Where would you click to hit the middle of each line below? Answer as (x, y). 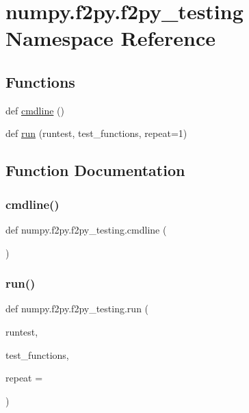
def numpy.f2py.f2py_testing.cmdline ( (86, 229)
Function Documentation (95, 170)
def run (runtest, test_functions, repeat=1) (96, 133)
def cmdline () (35, 110)
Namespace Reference (110, 38)
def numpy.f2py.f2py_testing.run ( (77, 309)
